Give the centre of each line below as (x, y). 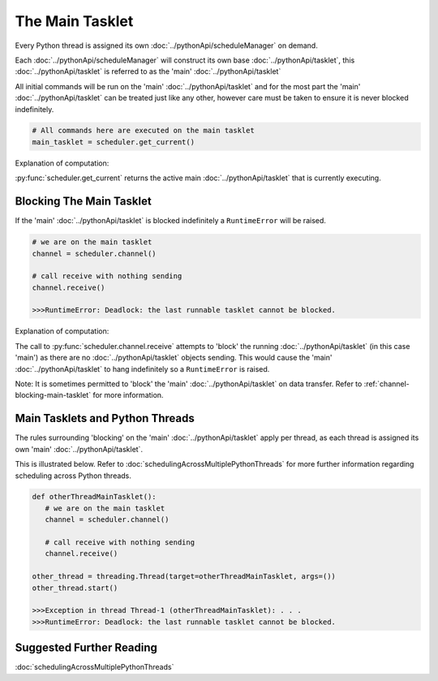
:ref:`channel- (386, 384)
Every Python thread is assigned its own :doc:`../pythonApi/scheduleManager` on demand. (166, 45)
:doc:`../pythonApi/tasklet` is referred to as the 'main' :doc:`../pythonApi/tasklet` (148, 71)
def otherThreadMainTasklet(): (94, 497)
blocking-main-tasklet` (53, 395)
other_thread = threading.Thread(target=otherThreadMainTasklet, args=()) (184, 577)
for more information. (128, 395)
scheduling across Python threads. (73, 476)
